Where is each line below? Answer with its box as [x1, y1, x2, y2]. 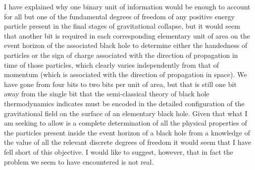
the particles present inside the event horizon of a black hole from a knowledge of [4, 127, 250, 137]
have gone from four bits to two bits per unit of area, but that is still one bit [4, 79, 237, 89]
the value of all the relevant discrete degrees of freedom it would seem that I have [4, 137, 252, 147]
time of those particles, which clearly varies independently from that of [4, 59, 219, 70]
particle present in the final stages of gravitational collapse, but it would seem [4, 21, 240, 31]
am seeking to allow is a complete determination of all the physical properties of [4, 118, 247, 128]
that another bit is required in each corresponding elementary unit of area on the [4, 30, 250, 41]
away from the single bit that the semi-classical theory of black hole [4, 88, 209, 99]
